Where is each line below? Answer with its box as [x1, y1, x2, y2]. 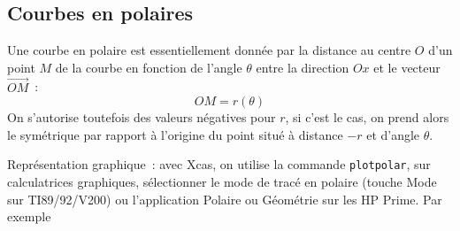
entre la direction [256, 58, 349, 76]
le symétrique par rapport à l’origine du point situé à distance [7, 125, 343, 143]
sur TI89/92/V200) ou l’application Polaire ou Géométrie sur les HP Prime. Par [7, 189, 442, 208]
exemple [7, 207, 51, 226]
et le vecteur [373, 58, 441, 76]
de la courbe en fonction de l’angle [55, 58, 242, 76]
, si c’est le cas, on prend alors [285, 108, 449, 127]
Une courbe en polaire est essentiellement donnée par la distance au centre [7, 41, 411, 59]
